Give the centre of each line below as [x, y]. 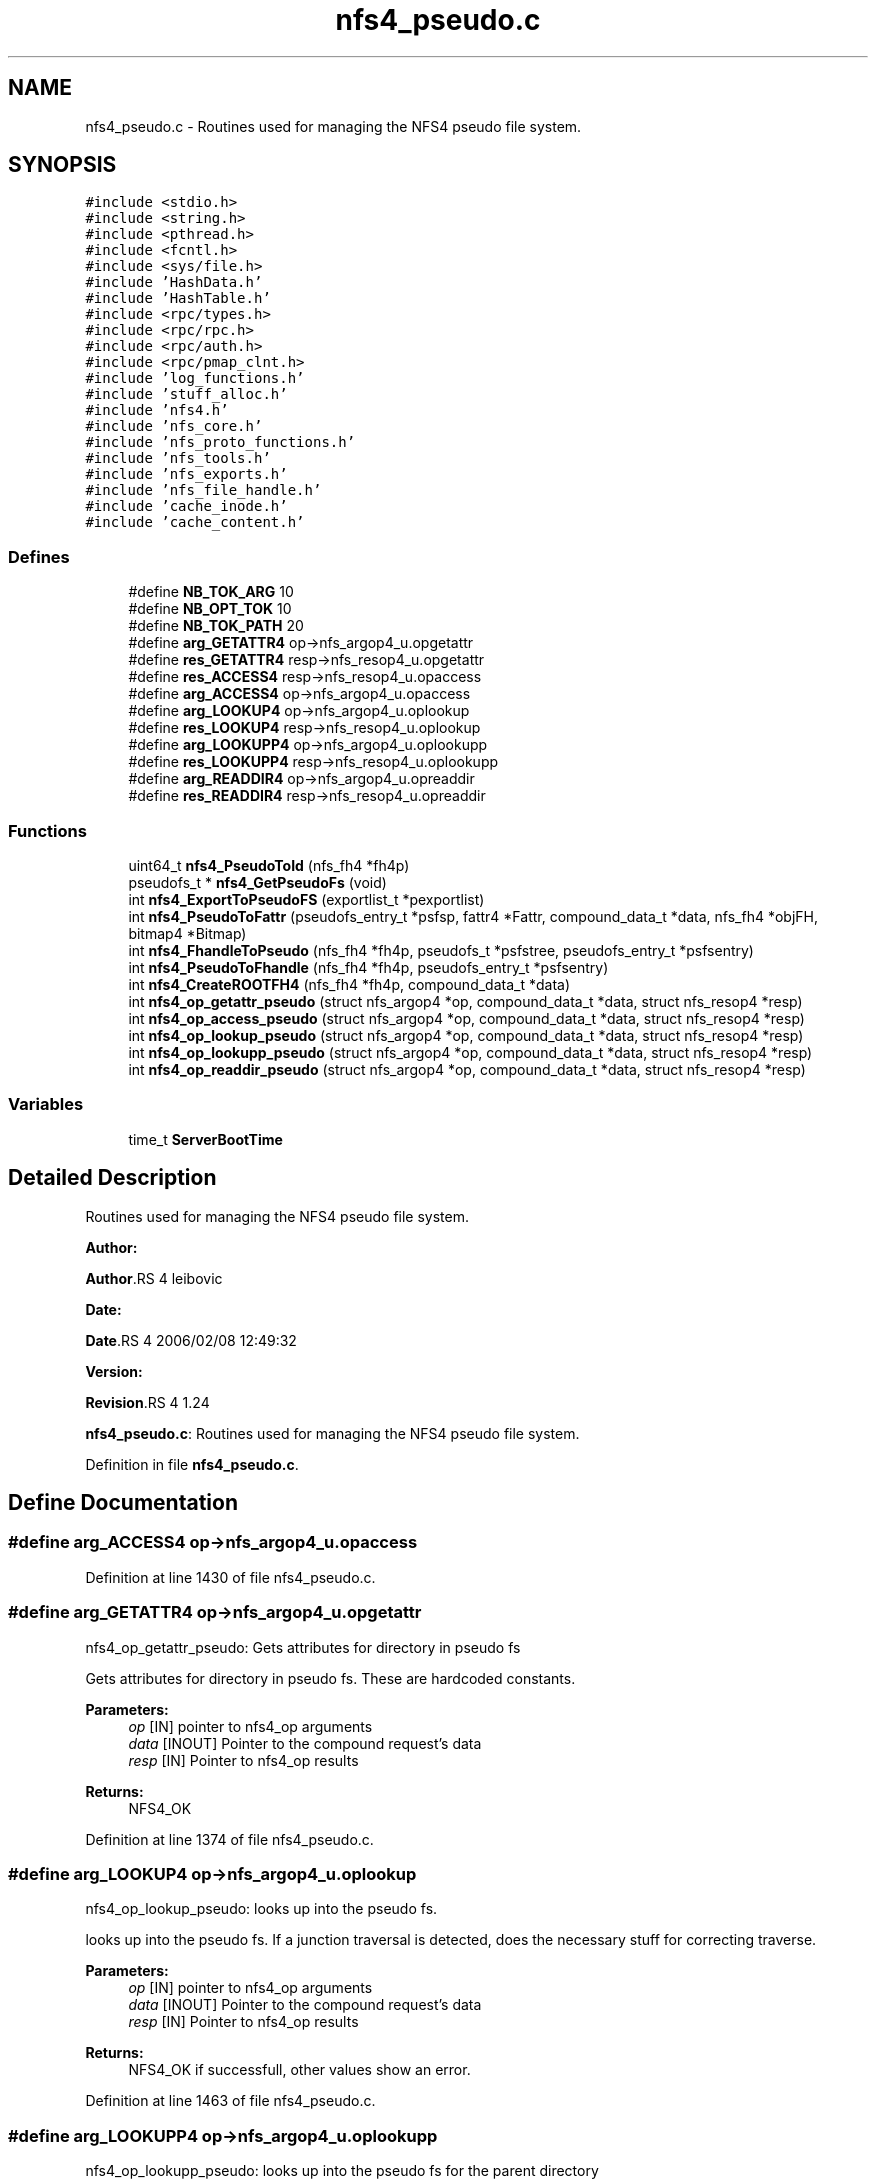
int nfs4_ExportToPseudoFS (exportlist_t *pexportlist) [306, 899]
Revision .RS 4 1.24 [147, 1402]
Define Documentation [123, 1502]
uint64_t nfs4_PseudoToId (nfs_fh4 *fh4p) [269, 865]
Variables [46, 1104]
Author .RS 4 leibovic [154, 1278]
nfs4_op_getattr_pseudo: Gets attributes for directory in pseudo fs [303, 1647]
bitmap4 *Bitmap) [187, 933]
